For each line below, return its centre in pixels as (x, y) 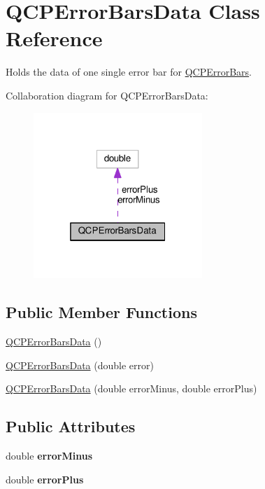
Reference (54, 38)
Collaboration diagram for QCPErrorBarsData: (107, 95)
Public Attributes (71, 426)
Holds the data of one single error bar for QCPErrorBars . (129, 72)
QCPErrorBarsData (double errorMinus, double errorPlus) (131, 388)
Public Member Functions (101, 312)
